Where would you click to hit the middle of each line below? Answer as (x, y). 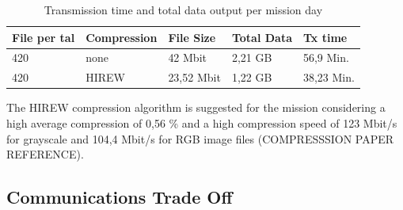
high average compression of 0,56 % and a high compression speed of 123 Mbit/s (202, 122)
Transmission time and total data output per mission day (183, 10)
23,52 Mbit (194, 77)
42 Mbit (187, 57)
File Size (192, 37)
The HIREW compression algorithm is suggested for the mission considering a (196, 107)
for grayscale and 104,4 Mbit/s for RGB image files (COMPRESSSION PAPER (200, 138)
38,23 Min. (329, 77)
